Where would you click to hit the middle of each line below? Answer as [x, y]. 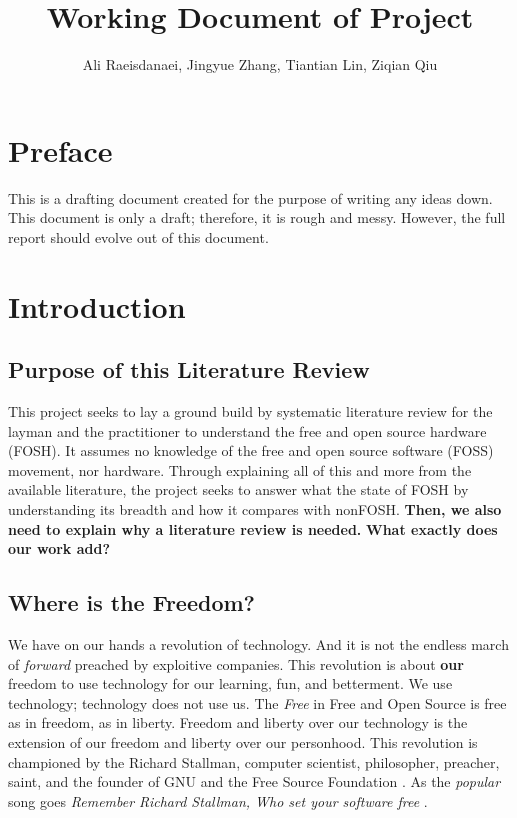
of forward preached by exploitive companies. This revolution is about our [236, 663]
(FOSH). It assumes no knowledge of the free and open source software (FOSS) [251, 450]
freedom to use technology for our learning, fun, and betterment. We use [230, 683]
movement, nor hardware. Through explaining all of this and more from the [240, 469]
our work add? [59, 548]
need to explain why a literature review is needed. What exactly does [253, 528]
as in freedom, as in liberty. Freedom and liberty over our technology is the [238, 722]
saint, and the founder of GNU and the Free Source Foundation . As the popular [254, 781]
